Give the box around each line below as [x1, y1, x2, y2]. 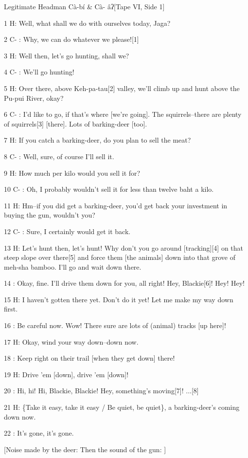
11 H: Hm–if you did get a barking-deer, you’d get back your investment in [4, 200, 228, 210]
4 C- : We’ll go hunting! [4, 67, 74, 77]
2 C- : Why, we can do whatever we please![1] [4, 34, 139, 44]
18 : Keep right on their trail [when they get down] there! [4, 353, 175, 363]
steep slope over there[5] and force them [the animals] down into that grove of [4, 252, 235, 262]
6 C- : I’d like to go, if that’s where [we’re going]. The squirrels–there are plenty [4, 109, 242, 119]
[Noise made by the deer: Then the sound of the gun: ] [4, 444, 166, 454]
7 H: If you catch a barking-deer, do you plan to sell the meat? [4, 135, 191, 145]
